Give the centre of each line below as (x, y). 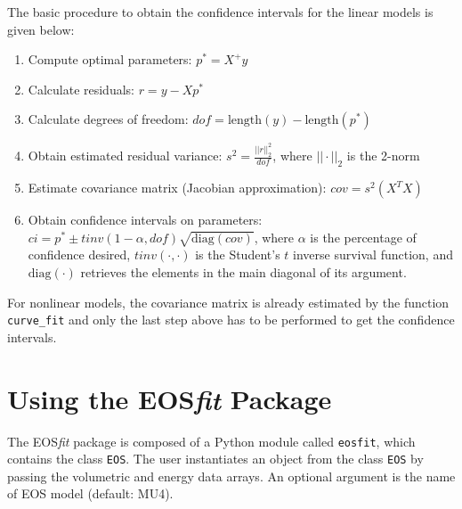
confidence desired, (79, 254)
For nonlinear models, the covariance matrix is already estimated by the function (228, 302)
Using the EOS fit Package (170, 398)
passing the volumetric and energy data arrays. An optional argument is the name (231, 476)
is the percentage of (363, 237)
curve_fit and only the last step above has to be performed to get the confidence (231, 320)
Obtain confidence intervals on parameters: (145, 219)
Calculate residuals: (81, 89)
